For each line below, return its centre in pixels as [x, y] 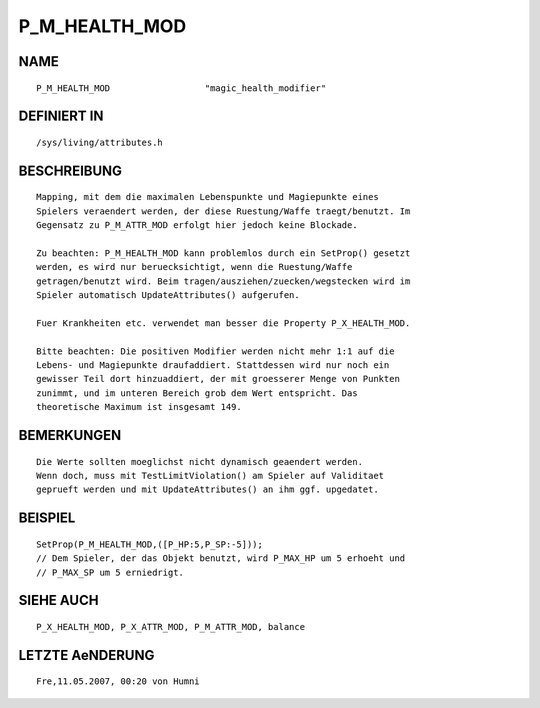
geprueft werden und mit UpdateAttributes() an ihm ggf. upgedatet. [207, 489]
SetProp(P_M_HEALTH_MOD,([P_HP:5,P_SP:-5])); [150, 544]
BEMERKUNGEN [70, 435]
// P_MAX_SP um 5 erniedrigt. [110, 572]
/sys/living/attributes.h [100, 142]
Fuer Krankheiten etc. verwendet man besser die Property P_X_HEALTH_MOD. [223, 323]
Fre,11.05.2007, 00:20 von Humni [118, 681]
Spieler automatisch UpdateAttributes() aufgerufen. [168, 295]
